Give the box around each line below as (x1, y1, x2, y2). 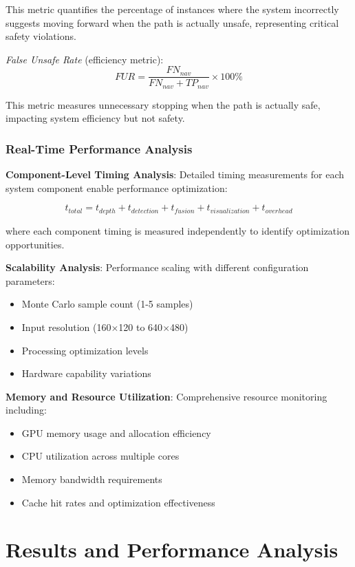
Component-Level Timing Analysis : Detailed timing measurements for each (6, 167, 345, 182)
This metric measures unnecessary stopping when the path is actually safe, (6, 97, 321, 111)
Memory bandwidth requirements (21, 472, 162, 486)
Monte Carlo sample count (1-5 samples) (21, 297, 193, 311)
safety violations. (6, 29, 76, 43)
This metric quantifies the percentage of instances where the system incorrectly (6, 2, 339, 16)
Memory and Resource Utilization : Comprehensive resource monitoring (6, 389, 327, 403)
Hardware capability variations (21, 366, 151, 381)
